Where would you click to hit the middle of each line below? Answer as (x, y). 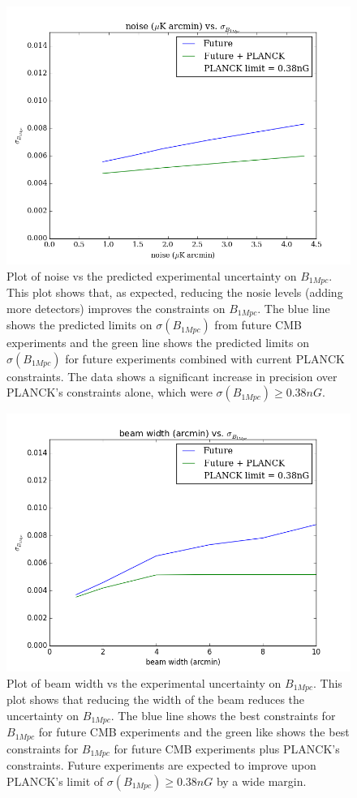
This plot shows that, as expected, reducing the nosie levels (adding (175, 292)
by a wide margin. (261, 781)
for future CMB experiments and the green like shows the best (194, 732)
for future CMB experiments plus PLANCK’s (227, 748)
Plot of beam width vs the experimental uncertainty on (144, 682)
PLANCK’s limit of (55, 781)
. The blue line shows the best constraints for (223, 715)
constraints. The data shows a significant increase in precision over (172, 376)
